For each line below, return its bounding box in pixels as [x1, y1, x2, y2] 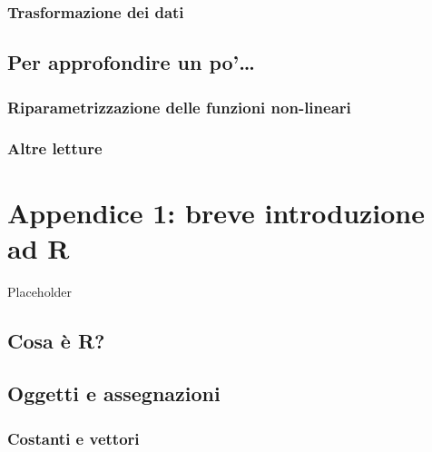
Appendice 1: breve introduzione [7, 193, 426, 231]
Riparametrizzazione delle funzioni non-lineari [7, 95, 351, 118]
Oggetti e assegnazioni [7, 379, 221, 408]
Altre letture [7, 137, 103, 160]
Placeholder [7, 281, 73, 300]
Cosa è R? [7, 326, 105, 354]
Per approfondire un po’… [7, 48, 255, 76]
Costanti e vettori [7, 427, 140, 449]
